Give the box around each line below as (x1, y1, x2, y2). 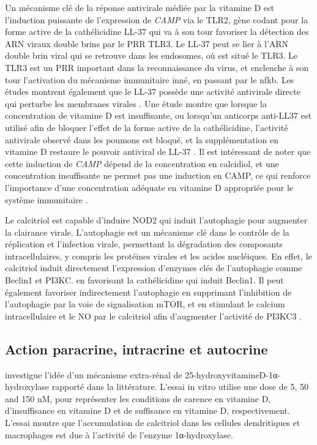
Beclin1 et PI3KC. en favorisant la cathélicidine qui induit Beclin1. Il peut (5, 274, 284, 286)
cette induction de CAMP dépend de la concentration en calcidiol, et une (5, 157, 279, 170)
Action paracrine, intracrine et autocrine (5, 339, 268, 358)
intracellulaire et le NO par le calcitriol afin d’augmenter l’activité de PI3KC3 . (5, 309, 302, 322)
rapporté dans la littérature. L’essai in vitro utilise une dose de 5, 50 (51, 380, 308, 393)
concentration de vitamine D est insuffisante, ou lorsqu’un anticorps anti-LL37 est (5, 109, 311, 122)
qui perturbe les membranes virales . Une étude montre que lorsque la (5, 97, 267, 110)
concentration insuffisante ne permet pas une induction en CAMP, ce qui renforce (5, 169, 311, 182)
